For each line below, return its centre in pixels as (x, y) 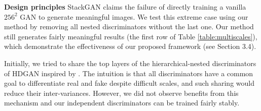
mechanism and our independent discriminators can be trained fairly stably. (122, 103)
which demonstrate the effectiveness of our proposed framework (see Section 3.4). (130, 46)
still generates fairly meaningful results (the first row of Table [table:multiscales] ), (131, 36)
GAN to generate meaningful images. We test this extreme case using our (134, 16)
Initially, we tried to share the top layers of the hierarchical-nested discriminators (130, 63)
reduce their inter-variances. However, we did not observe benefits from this (121, 93)
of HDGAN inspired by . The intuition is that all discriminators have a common (129, 73)
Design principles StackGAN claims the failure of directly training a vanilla (125, 7)
